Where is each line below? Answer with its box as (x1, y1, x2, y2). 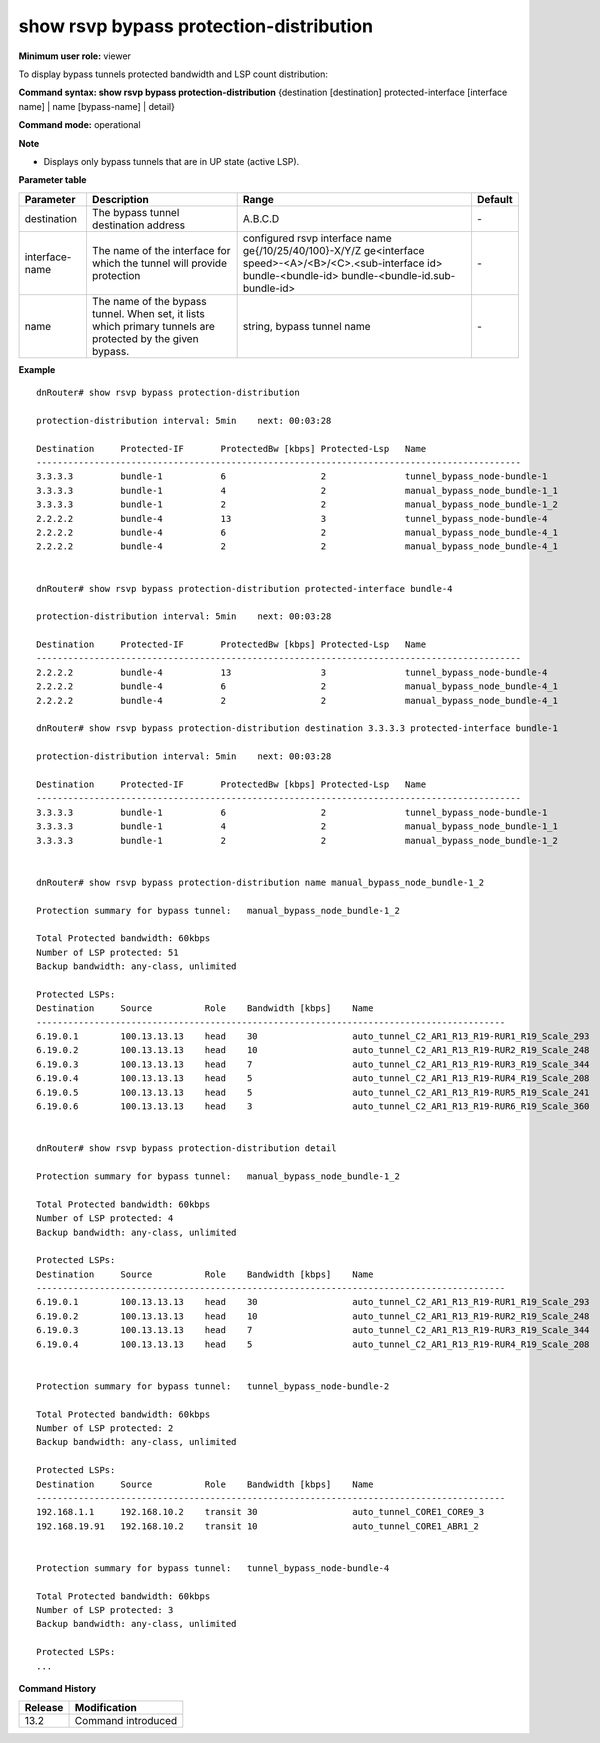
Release (24, 1701, 64, 1715)
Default (476, 192, 514, 206)
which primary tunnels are (91, 319, 215, 333)
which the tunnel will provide (91, 256, 227, 270)
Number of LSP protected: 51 (36, 946, 179, 958)
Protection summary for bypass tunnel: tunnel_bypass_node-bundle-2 (36, 1380, 390, 1392)
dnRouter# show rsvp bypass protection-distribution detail (36, 1143, 337, 1154)
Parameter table (18, 174, 87, 186)
